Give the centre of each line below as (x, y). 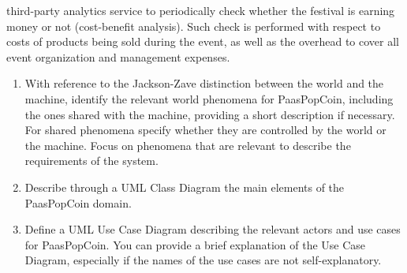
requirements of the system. (91, 161)
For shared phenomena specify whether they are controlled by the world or (205, 130)
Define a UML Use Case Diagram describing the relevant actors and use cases (213, 229)
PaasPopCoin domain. (78, 202)
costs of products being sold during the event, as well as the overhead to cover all (203, 41)
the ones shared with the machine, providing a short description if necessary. (210, 114)
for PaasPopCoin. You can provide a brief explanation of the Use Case (195, 244)
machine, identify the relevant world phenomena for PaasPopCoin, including (209, 98)
